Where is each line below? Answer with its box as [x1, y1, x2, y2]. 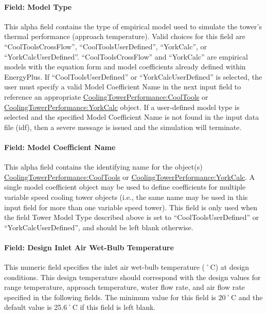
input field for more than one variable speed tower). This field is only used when [4, 201, 258, 212]
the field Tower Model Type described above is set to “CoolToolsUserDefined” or [4, 212, 259, 223]
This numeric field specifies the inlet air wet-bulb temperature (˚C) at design [4, 262, 250, 272]
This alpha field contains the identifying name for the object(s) [4, 161, 203, 172]
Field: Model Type [4, 1, 72, 12]
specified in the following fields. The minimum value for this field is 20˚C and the [4, 291, 263, 302]
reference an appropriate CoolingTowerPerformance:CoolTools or [4, 91, 208, 102]
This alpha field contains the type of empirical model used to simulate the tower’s [4, 21, 262, 31]
